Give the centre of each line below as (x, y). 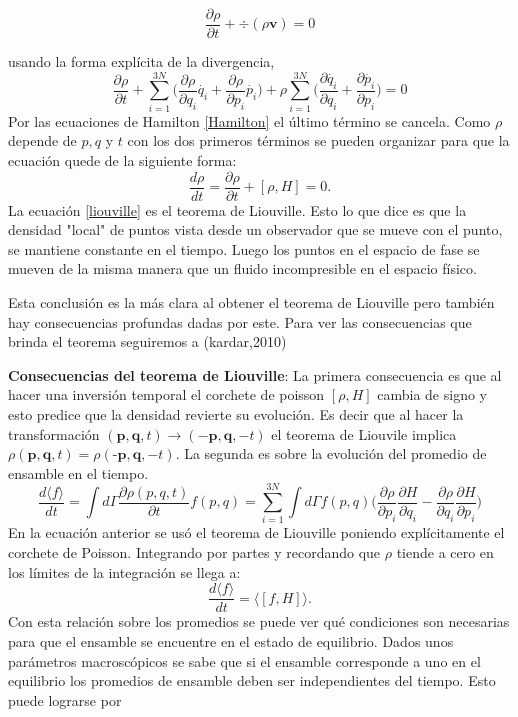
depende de (42, 140)
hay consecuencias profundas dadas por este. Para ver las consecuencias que (240, 321)
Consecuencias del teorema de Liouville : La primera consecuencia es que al (255, 374)
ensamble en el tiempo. (78, 472)
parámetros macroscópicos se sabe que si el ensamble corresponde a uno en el (244, 660)
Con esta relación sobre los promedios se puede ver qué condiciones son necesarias (259, 621)
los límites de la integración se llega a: (124, 571)
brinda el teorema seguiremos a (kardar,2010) (147, 341)
